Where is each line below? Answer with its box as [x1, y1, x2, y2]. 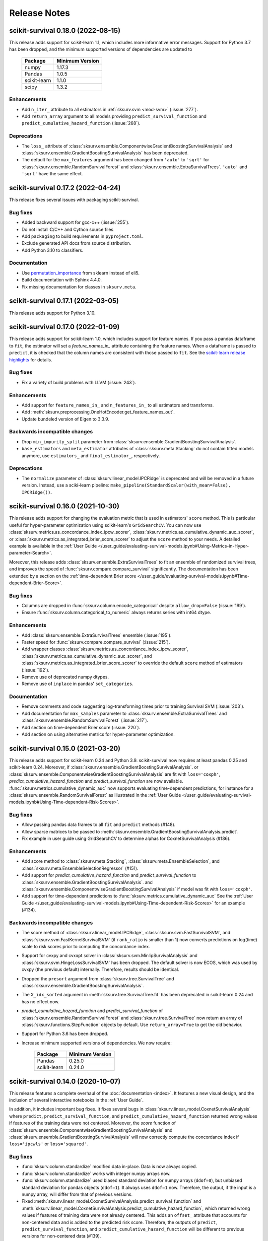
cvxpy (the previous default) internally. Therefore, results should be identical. [21, 966, 180, 972]
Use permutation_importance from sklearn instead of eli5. [21, 270, 140, 276]
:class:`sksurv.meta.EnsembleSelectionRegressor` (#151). [21, 865, 138, 871]
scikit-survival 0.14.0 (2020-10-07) [9, 1077, 121, 1086]
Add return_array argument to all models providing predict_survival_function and [21, 113, 207, 119]
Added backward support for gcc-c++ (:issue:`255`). [21, 219, 130, 225]
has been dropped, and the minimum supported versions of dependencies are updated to [9, 46, 193, 52]
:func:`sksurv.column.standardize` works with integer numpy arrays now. [21, 1171, 171, 1176]
